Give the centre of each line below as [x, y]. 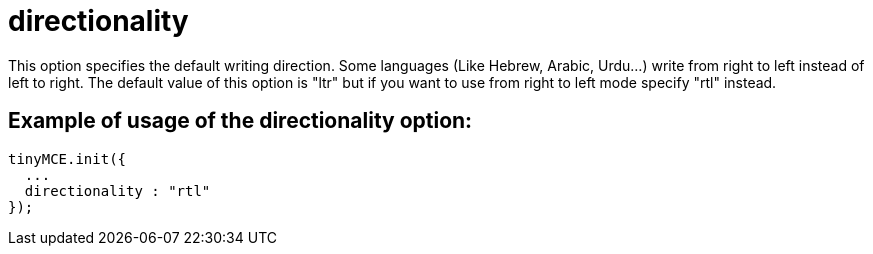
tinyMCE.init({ [67, 158]
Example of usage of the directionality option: [240, 121]
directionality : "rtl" [117, 190]
